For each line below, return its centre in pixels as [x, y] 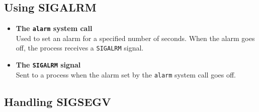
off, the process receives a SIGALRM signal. [80, 48]
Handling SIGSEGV [58, 101]
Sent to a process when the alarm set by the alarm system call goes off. [126, 74]
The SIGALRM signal [48, 65]
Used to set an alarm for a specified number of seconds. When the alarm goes [135, 38]
